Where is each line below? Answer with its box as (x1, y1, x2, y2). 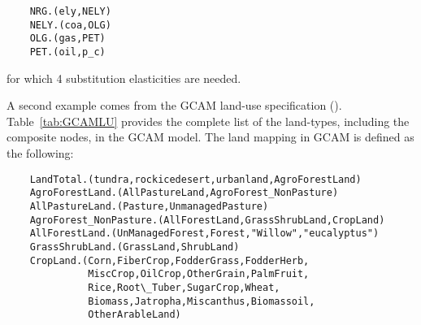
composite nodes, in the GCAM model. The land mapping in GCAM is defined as (7, 128, 414, 145)
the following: (7, 145, 74, 161)
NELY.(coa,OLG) (29, 19, 111, 31)
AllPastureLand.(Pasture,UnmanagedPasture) (29, 200, 269, 212)
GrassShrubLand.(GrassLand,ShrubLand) (29, 240, 240, 253)
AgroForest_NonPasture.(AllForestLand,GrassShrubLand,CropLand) (29, 214, 385, 226)
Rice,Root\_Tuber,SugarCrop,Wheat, (88, 281, 280, 293)
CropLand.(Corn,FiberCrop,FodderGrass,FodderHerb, (29, 254, 310, 266)
